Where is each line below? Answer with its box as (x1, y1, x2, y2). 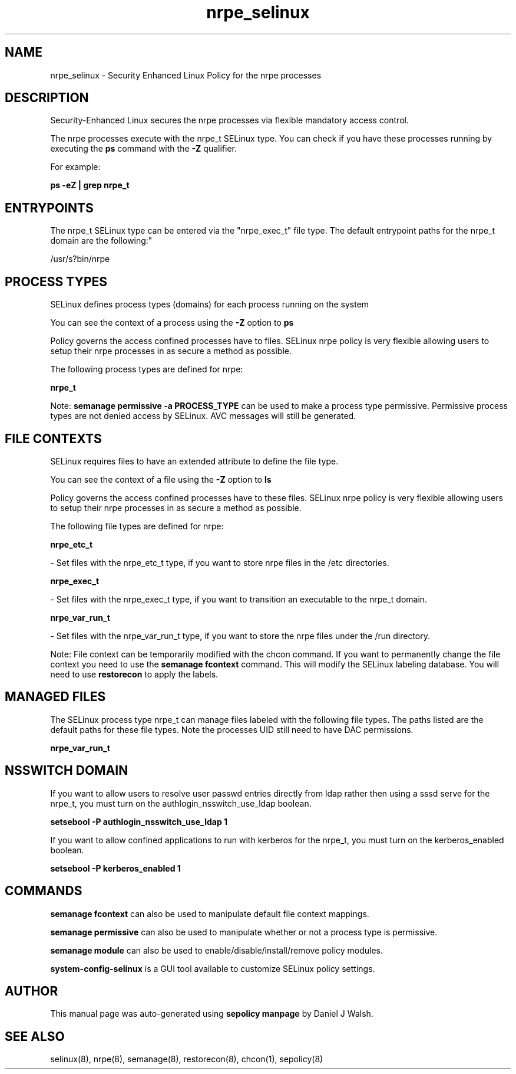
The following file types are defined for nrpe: (50, 520, 224, 531)
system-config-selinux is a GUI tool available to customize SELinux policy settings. (50, 963, 375, 974)
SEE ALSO (5, 1029, 65, 1044)
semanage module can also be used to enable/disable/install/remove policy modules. (50, 945, 383, 955)
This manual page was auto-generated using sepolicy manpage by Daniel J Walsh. (50, 1008, 373, 1019)
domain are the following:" (50, 235, 153, 246)
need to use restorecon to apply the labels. (50, 669, 219, 679)
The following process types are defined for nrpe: (50, 364, 243, 375)
